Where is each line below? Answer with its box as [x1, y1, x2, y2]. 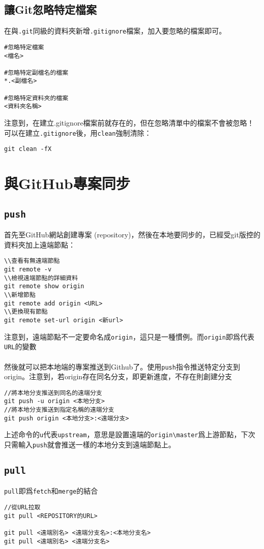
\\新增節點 [4, 291, 36, 298]
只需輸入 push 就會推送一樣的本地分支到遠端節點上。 [4, 439, 175, 450]
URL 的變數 [4, 341, 37, 352]
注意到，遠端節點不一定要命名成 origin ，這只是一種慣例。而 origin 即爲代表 [4, 331, 254, 342]
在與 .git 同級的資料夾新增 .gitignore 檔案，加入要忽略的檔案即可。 [4, 25, 226, 36]
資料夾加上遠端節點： [4, 239, 75, 250]
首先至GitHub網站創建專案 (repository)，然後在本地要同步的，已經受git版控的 [4, 229, 260, 240]
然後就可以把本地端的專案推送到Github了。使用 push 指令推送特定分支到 [4, 361, 240, 372]
